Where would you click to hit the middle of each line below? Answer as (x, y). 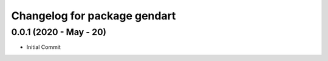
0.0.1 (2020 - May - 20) (59, 32)
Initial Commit (43, 47)
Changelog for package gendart (94, 16)
